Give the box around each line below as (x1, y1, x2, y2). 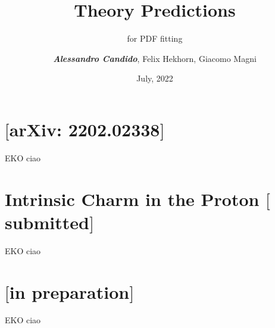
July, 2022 (136, 72, 173, 85)
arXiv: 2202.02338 (9, 117, 160, 141)
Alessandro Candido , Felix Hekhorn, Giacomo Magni (53, 52, 257, 64)
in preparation (9, 279, 130, 304)
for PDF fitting (127, 32, 183, 45)
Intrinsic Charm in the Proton (5, 186, 260, 211)
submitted (5, 210, 89, 234)
